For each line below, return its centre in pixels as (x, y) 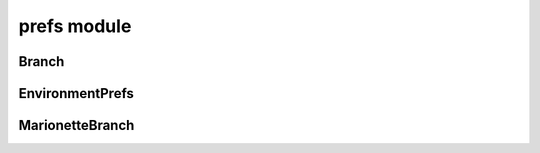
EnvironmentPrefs (76, 93)
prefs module (75, 26)
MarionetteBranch (76, 125)
